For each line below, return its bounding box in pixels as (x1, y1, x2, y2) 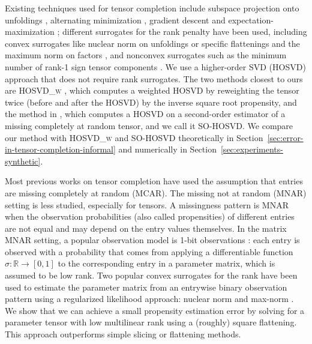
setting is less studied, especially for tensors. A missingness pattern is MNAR (5, 198, 289, 211)
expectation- (228, 13, 274, 26)
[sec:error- (267, 131, 304, 143)
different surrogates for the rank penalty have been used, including (62, 25, 307, 38)
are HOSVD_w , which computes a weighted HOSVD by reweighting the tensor (5, 84, 299, 97)
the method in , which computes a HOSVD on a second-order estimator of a (5, 107, 286, 120)
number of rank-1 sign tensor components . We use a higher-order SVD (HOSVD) (5, 60, 306, 73)
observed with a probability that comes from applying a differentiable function (5, 245, 293, 258)
